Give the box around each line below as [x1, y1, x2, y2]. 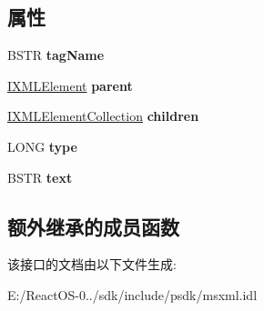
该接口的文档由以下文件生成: [7, 255, 177, 274]
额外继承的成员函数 [7, 212, 179, 240]
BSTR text [7, 167, 73, 186]
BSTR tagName [7, 45, 105, 65]
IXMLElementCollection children [7, 106, 199, 125]
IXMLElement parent [7, 75, 133, 95]
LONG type [7, 136, 77, 155]
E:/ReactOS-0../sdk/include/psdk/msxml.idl [7, 285, 258, 304]
